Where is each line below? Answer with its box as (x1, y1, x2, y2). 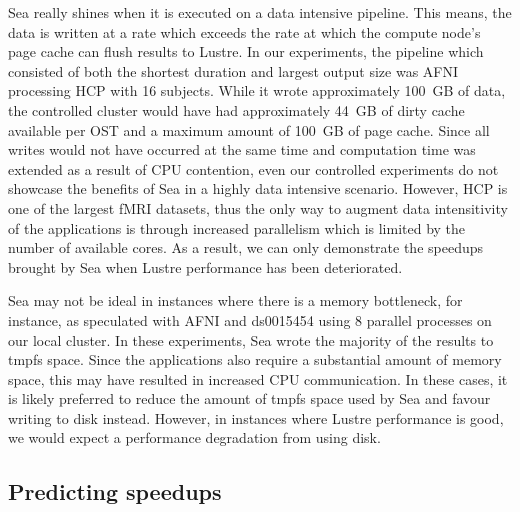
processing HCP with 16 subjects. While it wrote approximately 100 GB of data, (8, 80, 506, 101)
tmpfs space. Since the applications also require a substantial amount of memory (8, 349, 502, 370)
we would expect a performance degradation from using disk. (8, 427, 381, 448)
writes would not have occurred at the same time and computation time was (8, 139, 476, 160)
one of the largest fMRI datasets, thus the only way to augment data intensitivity (8, 197, 508, 218)
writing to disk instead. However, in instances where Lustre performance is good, (8, 407, 504, 428)
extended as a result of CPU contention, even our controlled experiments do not (8, 158, 499, 179)
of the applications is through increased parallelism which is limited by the (8, 217, 466, 238)
